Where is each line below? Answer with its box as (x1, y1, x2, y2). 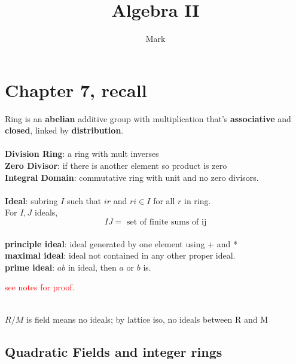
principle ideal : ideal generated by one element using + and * (5, 237, 237, 250)
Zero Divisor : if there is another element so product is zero (5, 159, 227, 172)
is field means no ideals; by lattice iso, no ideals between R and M (26, 313, 268, 325)
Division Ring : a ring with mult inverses (5, 147, 159, 160)
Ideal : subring (5, 194, 58, 207)
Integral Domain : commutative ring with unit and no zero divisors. (5, 171, 259, 183)
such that (67, 194, 102, 207)
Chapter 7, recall (5, 77, 147, 102)
